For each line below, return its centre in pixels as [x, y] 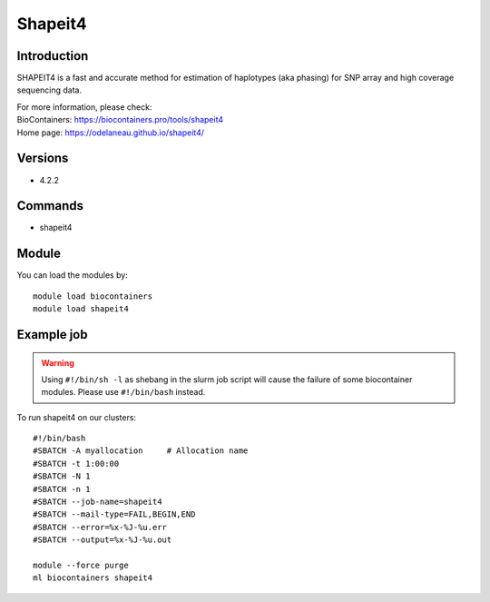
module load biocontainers [93, 296]
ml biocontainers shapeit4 [93, 578]
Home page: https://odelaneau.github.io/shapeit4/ [110, 133]
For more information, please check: [84, 107]
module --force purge [81, 565]
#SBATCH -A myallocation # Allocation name [141, 451]
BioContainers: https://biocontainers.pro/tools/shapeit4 [120, 120]
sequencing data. [49, 90]
